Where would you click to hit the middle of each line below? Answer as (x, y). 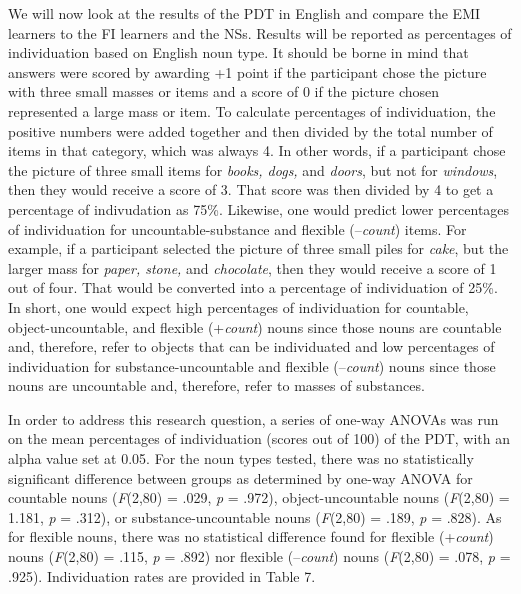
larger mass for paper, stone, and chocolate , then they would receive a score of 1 (252, 267)
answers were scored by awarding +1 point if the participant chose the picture (247, 71)
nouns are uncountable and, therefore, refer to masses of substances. (216, 385)
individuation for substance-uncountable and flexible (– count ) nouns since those (252, 365)
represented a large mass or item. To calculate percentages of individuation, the (252, 110)
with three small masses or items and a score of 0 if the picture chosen (224, 91)
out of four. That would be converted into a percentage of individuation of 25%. (253, 287)
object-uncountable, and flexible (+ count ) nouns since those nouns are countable (255, 326)
